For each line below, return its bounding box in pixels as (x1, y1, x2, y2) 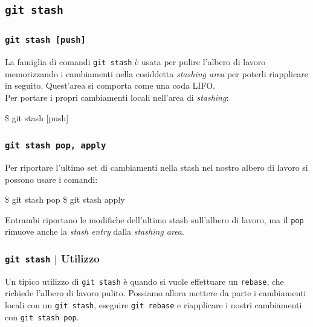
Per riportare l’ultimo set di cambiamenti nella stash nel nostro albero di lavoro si (5, 160, 308, 173)
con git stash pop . (5, 310, 79, 323)
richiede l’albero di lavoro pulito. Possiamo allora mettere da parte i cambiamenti (5, 287, 306, 299)
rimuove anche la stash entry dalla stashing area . (5, 225, 184, 238)
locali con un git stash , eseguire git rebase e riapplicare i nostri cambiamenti (5, 299, 302, 311)
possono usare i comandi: (5, 173, 98, 185)
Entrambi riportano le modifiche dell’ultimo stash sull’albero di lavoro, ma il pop (5, 213, 304, 226)
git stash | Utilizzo (5, 250, 100, 265)
